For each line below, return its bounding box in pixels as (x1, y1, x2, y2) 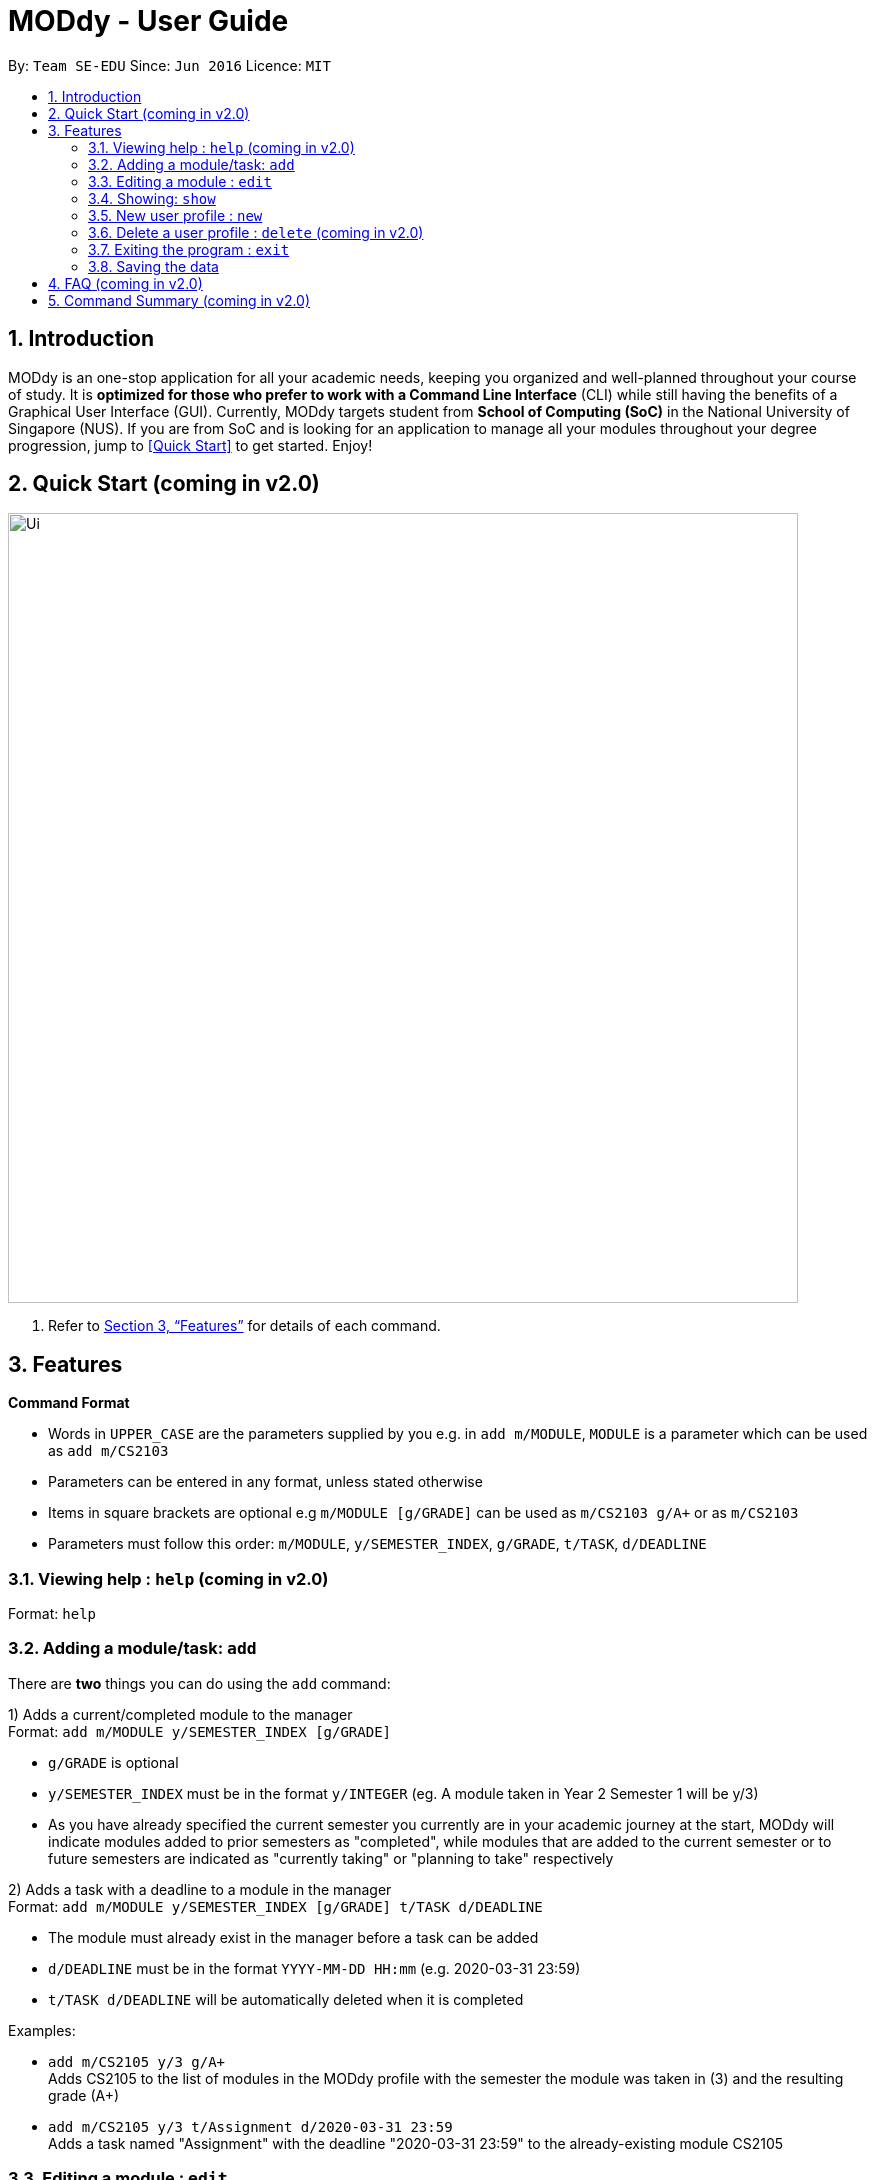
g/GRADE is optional (48, 1753, 179, 1771)
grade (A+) (48, 2086, 120, 2104)
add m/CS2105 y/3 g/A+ (48, 2053, 226, 2070)
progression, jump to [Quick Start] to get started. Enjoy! (8, 436, 373, 454)
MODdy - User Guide (8, 4, 289, 38)
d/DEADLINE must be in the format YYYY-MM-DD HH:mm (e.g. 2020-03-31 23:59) (48, 1959, 581, 1977)
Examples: (8, 2021, 76, 2039)
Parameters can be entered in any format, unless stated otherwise (48, 1473, 483, 1491)
